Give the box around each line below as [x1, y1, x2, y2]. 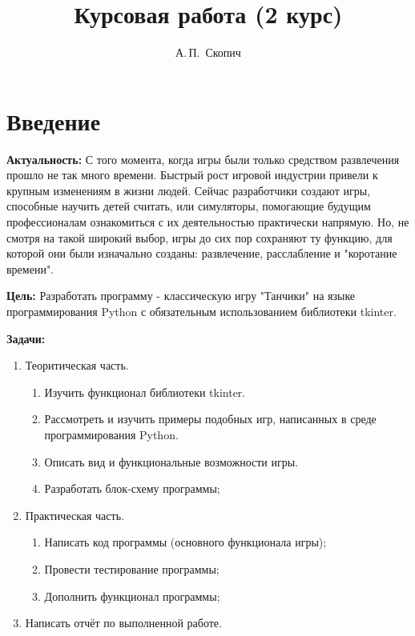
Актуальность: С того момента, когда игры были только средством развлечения [6, 150, 400, 167]
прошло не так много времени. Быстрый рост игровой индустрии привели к [6, 166, 378, 183]
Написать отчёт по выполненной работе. [25, 614, 222, 631]
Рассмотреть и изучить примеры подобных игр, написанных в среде [44, 410, 377, 427]
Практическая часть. [25, 506, 124, 523]
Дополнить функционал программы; [44, 587, 220, 604]
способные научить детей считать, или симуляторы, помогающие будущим [6, 198, 371, 214]
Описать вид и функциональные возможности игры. [44, 453, 298, 470]
